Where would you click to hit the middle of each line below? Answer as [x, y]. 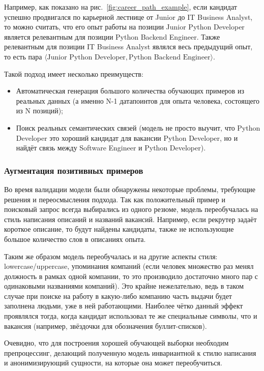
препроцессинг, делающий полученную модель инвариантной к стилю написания [130, 352]
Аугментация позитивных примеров [74, 170]
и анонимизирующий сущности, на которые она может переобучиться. [113, 363]
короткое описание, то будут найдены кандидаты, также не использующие [119, 229]
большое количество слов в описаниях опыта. [75, 239]
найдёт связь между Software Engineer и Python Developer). [111, 148]
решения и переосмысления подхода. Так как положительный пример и [115, 199]
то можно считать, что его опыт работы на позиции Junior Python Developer [124, 27]
